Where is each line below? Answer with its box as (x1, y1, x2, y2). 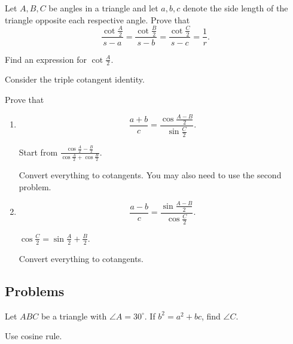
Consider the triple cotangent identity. (5, 73, 145, 86)
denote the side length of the (182, 2, 288, 14)
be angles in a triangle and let (48, 2, 158, 14)
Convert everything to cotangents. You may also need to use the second (19, 169, 282, 181)
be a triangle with (41, 309, 107, 322)
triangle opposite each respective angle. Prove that (5, 13, 190, 26)
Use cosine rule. (5, 330, 62, 342)
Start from (19, 145, 58, 158)
